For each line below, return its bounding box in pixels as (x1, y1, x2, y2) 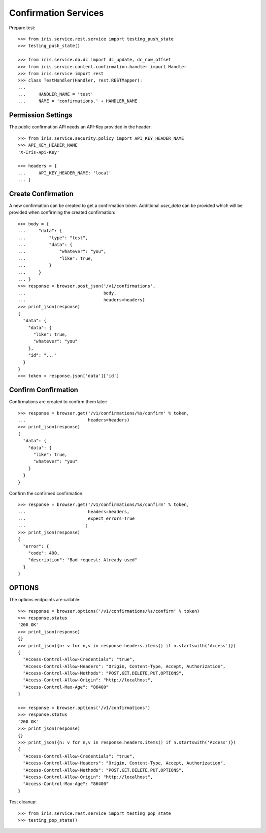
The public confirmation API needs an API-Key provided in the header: (9, 124, 152, 130)
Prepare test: (9, 25, 35, 31)
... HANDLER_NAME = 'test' (18, 91, 94, 97)
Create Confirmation (9, 189, 74, 198)
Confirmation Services (9, 7, 104, 18)
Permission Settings (9, 111, 72, 120)
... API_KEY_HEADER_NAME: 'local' (18, 170, 112, 175)
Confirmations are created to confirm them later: (9, 399, 108, 405)
